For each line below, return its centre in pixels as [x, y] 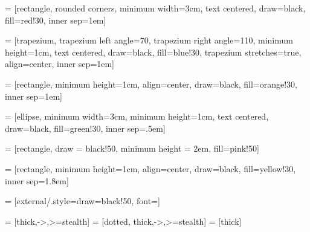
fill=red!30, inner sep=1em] [56, 20]
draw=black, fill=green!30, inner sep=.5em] [85, 128]
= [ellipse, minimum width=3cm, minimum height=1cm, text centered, [137, 116]
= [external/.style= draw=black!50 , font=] [82, 201]
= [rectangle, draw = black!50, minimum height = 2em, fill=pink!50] [132, 148]
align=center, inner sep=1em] [60, 64]
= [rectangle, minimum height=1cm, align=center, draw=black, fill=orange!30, [151, 84]
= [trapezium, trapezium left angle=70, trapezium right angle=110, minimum [149, 40]
